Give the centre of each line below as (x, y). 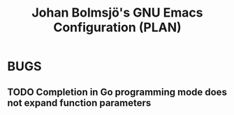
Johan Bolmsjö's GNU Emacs (117, 13)
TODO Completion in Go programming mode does (117, 92)
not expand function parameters (79, 103)
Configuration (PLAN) (117, 27)
